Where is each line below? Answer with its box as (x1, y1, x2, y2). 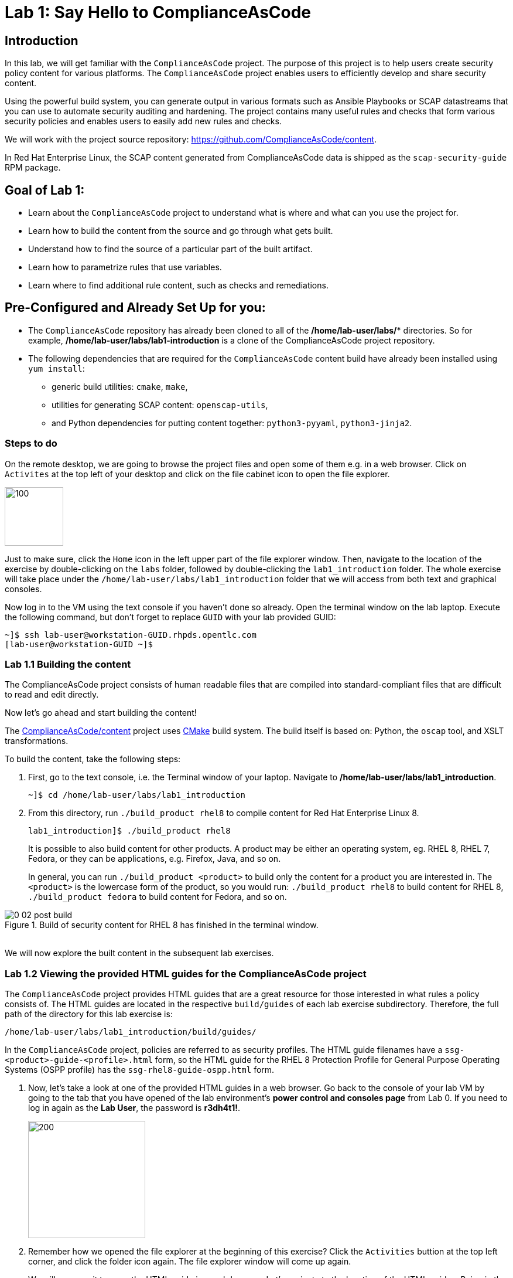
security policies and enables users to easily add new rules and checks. (5, 116, 282, 127)
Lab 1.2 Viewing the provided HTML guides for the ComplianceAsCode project (5, 967, 367, 980)
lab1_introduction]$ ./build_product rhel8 (28, 826, 231, 836)
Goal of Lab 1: (5, 182, 85, 198)
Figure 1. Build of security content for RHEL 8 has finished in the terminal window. (5, 920, 319, 930)
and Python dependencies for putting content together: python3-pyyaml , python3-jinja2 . (52, 417, 412, 428)
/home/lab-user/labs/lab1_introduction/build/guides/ (5, 1027, 256, 1037)
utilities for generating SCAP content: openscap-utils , (52, 399, 268, 410)
